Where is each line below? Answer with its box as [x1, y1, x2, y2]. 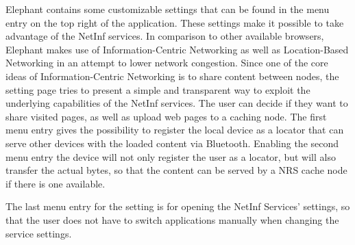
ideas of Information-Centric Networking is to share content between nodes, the [5, 68, 339, 83]
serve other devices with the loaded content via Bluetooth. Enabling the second [5, 136, 339, 150]
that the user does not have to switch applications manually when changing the [5, 212, 339, 227]
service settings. [5, 226, 72, 240]
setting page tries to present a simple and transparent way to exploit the [5, 82, 310, 96]
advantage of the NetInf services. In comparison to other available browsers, [5, 29, 324, 43]
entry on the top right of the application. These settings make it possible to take [5, 15, 344, 29]
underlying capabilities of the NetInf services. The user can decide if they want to [5, 96, 348, 110]
